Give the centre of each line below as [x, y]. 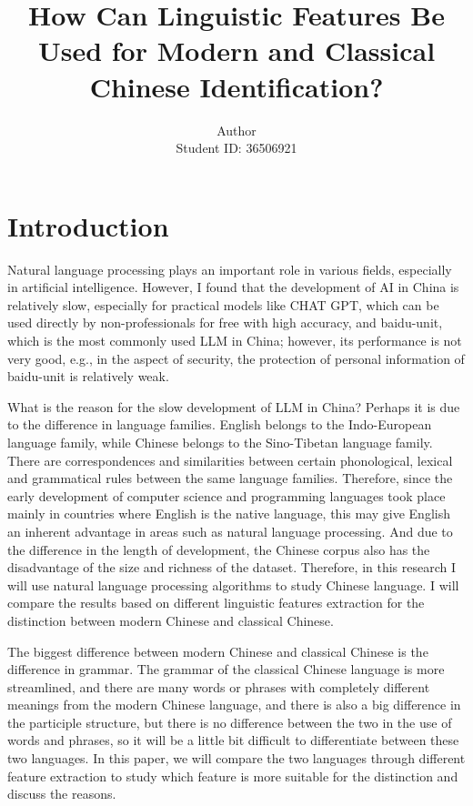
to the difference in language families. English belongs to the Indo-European [220, 424]
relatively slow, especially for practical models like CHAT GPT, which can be [223, 304]
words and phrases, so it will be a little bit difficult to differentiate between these [233, 740]
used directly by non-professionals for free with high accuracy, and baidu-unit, [225, 322]
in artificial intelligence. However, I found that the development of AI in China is [233, 287]
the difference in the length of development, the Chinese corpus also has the [219, 549]
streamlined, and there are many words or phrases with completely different [219, 686]
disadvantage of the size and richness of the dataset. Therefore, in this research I [232, 567]
